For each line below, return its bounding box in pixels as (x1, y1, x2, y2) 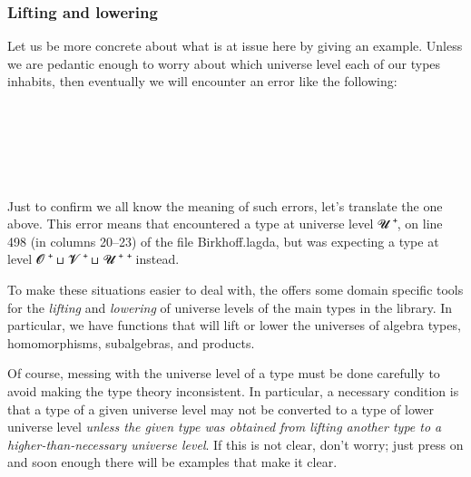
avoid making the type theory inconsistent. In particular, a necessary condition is (7, 381, 459, 400)
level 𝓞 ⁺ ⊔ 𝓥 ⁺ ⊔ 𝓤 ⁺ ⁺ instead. (7, 249, 180, 268)
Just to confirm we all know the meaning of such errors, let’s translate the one (7, 196, 443, 215)
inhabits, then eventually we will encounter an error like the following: (7, 72, 397, 91)
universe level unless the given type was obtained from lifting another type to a (7, 417, 442, 436)
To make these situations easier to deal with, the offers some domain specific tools (7, 279, 464, 298)
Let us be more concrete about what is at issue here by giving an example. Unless (7, 36, 463, 55)
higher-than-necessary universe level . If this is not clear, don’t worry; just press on (7, 434, 464, 453)
